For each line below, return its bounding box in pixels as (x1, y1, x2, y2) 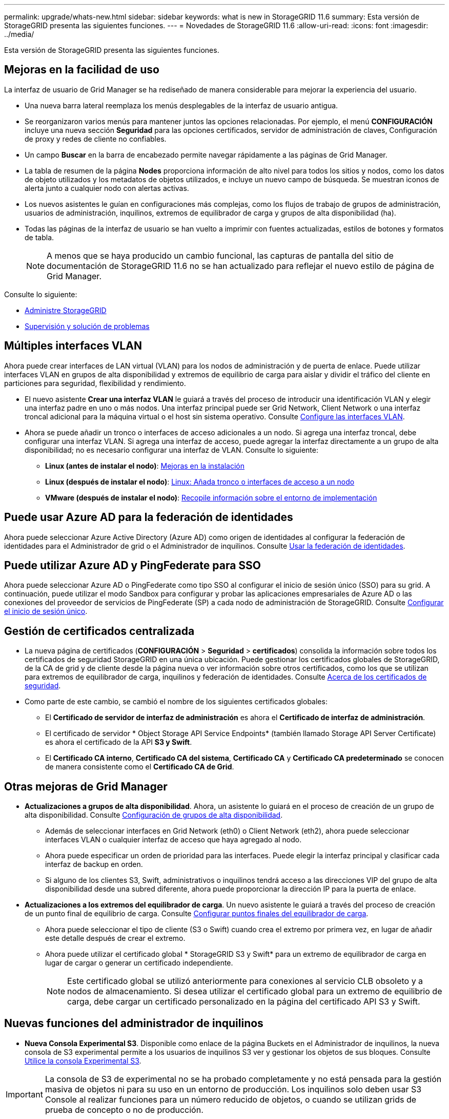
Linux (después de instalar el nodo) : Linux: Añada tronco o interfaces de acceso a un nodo (45, 477, 355, 486)
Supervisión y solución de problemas (25, 321, 150, 331)
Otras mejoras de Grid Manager (4, 780, 168, 793)
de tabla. (25, 233, 54, 242)
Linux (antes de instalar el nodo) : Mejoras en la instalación (45, 461, 245, 470)
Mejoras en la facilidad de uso (4, 63, 159, 76)
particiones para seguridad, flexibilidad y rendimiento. (4, 378, 186, 388)
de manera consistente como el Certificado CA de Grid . (45, 762, 234, 771)
